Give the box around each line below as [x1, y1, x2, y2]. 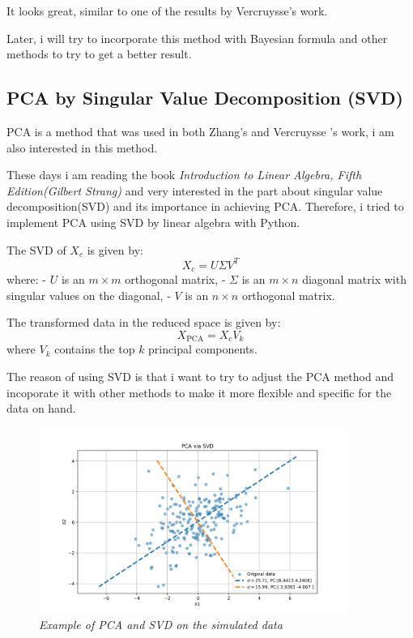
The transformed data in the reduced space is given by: [6, 314, 281, 331]
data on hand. [6, 400, 76, 417]
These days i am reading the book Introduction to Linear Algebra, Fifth [6, 166, 362, 183]
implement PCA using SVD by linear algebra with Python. [6, 213, 300, 230]
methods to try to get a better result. [6, 45, 192, 62]
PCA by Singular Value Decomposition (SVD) [6, 85, 403, 110]
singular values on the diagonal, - [6, 286, 171, 303]
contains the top [54, 340, 135, 358]
